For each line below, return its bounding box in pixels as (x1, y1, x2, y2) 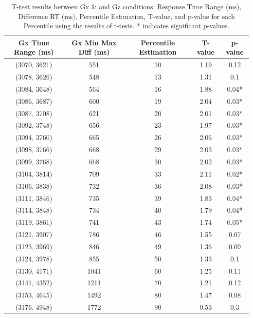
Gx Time (18, 37, 49, 47)
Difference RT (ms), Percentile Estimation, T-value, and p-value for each (18, 11, 235, 21)
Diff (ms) (78, 47, 110, 57)
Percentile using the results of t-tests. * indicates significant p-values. (23, 20, 230, 31)
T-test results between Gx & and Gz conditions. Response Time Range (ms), (11, 1, 242, 11)
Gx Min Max (72, 37, 117, 47)
